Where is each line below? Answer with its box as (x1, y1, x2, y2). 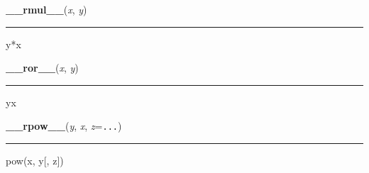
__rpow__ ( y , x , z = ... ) (6, 118, 122, 133)
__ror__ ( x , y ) (6, 60, 79, 75)
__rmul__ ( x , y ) (6, 2, 87, 16)
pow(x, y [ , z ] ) (6, 153, 64, 168)
